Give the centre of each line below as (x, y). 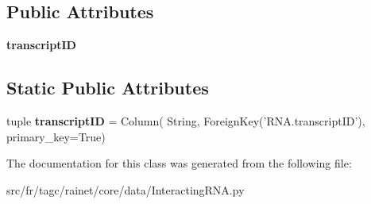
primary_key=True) (56, 136)
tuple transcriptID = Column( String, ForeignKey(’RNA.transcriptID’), (186, 121)
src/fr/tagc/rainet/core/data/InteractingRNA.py (126, 189)
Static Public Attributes (108, 88)
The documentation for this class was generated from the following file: (179, 163)
